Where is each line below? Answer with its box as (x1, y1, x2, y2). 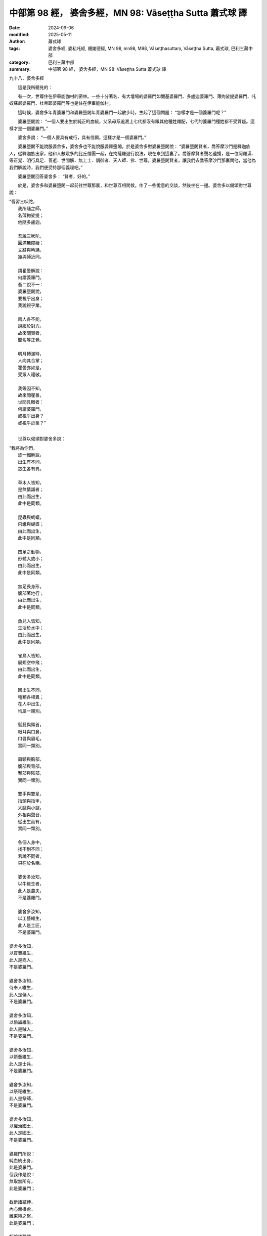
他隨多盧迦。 (18, 219, 44, 225)
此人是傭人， (9, 991, 36, 997)
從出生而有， (18, 818, 44, 824)
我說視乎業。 (18, 302, 44, 308)
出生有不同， (18, 459, 44, 465)
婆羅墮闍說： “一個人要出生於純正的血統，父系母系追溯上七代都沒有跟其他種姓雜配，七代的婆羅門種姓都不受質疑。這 (17, 119, 255, 125)
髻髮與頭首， (18, 722, 44, 728)
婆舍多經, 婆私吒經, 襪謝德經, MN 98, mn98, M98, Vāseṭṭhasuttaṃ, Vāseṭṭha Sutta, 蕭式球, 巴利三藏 (48, 45, 249, 51)
